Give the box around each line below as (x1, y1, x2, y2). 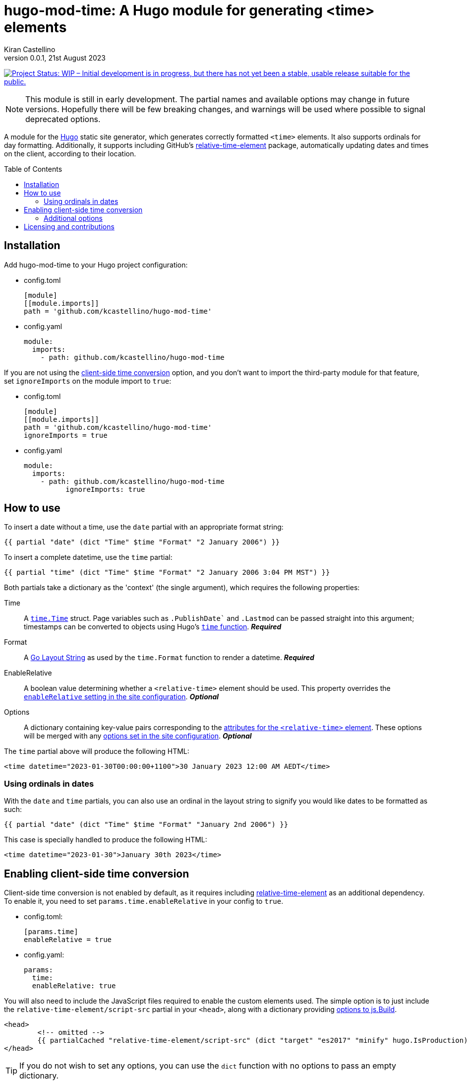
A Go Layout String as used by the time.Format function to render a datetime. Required (24, 653, 314, 662)
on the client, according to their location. (4, 149, 136, 158)
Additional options (44, 213, 103, 222)
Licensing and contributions (24, 222, 115, 231)
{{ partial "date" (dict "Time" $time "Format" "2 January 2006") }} (4, 538, 280, 546)
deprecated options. (25, 114, 101, 124)
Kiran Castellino (4, 45, 56, 54)
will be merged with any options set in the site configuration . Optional (24, 732, 252, 741)
